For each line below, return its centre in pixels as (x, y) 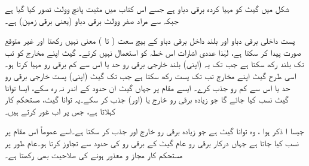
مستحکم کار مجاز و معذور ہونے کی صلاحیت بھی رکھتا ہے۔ (94, 154)
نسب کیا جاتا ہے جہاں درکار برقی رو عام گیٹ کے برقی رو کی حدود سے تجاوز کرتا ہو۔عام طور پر (152, 142)
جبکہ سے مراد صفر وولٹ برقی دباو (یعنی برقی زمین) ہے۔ (92, 20)
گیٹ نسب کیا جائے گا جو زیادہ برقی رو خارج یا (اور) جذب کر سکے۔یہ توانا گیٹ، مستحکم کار (147, 99)
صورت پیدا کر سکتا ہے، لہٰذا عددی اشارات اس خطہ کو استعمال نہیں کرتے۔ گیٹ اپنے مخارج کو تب (153, 52)
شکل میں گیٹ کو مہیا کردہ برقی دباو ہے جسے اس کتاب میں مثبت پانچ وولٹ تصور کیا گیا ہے (147, 8)
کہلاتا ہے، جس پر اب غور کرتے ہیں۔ (60, 111)
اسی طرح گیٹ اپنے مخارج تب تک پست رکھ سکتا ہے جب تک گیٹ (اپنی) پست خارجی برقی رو (151, 75)
